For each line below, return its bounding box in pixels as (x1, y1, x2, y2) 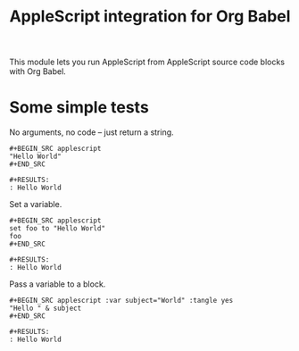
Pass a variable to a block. (9, 279, 106, 289)
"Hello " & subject (9, 304, 82, 313)
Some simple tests (9, 97, 149, 118)
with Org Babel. (9, 66, 67, 77)
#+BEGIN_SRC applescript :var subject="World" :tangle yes (9, 297, 234, 305)
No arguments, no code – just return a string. (9, 127, 174, 138)
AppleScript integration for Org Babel (9, 6, 291, 27)
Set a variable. (9, 199, 62, 210)
